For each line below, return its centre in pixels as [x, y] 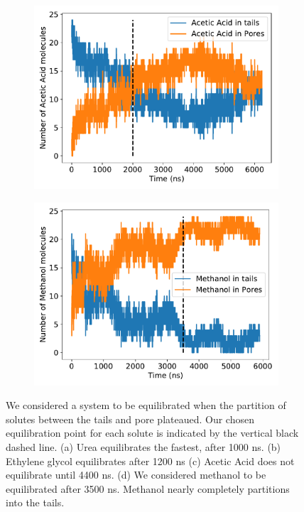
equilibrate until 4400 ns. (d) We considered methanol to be [136, 475]
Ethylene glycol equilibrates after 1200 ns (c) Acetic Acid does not [150, 461]
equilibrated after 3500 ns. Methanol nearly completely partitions [148, 488]
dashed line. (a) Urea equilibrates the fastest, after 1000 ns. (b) [143, 446]
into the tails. [35, 502]
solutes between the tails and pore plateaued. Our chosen [130, 419]
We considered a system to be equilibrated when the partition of [146, 405]
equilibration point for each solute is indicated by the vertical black [152, 433]
